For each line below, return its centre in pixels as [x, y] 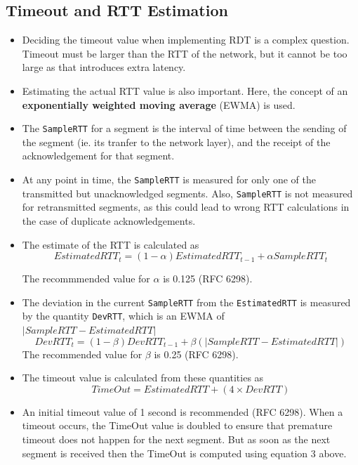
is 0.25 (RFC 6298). [196, 354]
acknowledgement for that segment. [98, 156]
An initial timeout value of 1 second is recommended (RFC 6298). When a [183, 411]
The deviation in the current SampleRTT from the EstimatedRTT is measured [186, 302]
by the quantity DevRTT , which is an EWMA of [123, 316]
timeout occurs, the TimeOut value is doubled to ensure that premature [177, 425]
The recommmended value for [86, 279]
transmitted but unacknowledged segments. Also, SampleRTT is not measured [187, 193]
